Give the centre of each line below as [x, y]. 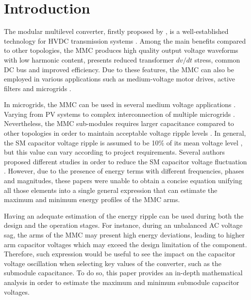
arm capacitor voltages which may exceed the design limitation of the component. [125, 244]
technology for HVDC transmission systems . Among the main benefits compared [125, 40]
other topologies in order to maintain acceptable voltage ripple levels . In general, [125, 133]
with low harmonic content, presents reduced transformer [89, 59]
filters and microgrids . [38, 88]
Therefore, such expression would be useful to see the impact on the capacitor [120, 254]
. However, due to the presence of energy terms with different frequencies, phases [124, 171]
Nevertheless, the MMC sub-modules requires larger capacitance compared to [119, 123]
